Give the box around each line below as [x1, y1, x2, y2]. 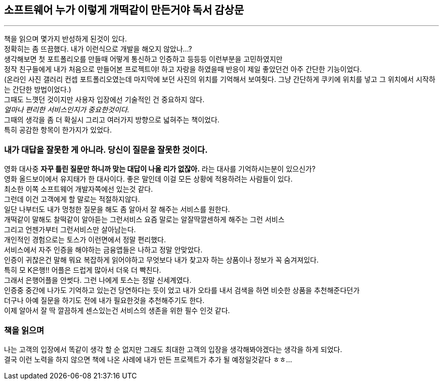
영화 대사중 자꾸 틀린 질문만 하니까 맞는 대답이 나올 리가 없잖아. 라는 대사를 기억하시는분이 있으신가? [4, 164, 316, 174]
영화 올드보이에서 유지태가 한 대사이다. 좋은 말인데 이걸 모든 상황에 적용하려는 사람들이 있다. [4, 175, 293, 184]
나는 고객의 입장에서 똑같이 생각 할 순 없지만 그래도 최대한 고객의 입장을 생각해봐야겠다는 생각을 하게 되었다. [4, 345, 342, 354]
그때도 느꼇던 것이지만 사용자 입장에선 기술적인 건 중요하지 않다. [4, 95, 205, 104]
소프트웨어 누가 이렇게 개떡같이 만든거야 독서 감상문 [4, 4, 244, 16]
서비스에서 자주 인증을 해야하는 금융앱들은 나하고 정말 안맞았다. [4, 245, 203, 254]
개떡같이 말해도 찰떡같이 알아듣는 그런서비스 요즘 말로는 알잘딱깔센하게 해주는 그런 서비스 [4, 215, 285, 224]
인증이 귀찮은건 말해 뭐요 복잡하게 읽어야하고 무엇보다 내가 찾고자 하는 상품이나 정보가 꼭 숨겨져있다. [4, 255, 319, 265]
